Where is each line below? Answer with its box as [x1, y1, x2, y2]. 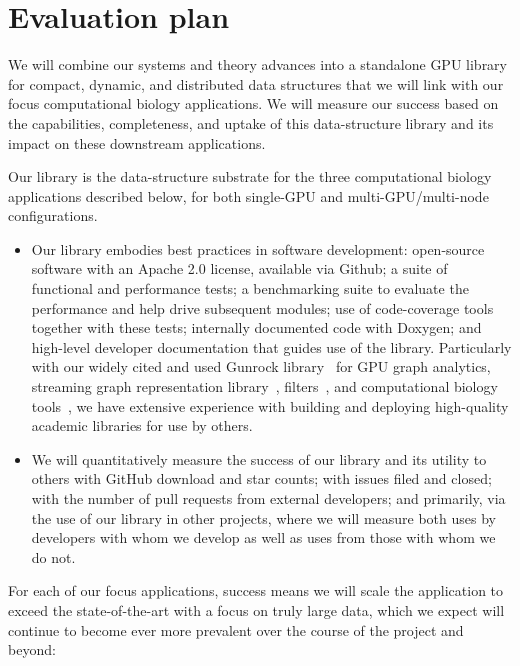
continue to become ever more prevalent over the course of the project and [8, 619, 464, 640]
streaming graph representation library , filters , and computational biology [31, 376, 498, 397]
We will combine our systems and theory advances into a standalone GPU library [8, 54, 507, 75]
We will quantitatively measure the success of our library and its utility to [31, 448, 487, 469]
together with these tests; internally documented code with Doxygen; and [31, 317, 482, 338]
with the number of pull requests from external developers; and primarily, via [31, 488, 506, 508]
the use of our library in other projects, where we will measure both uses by [31, 507, 496, 528]
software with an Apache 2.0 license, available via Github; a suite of [31, 258, 448, 279]
